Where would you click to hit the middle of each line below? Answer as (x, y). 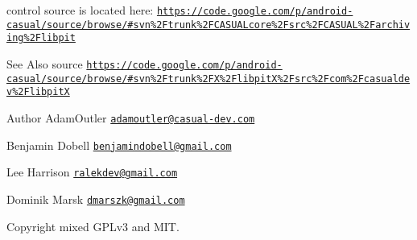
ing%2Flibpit (41, 38)
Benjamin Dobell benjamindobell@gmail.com (119, 145)
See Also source (45, 63)
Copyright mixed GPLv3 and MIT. (93, 226)
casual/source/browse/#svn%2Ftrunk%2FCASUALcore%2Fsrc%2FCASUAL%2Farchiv (208, 25)
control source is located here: (80, 10)
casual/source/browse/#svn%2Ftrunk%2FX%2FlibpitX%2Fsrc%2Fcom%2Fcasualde (208, 79)
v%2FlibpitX (38, 92)
